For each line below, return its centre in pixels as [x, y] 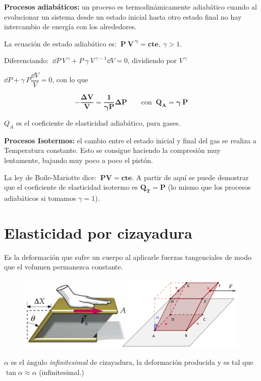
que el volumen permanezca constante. [64, 267]
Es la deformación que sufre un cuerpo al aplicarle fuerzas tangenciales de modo [128, 257]
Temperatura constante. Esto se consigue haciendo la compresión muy [112, 150]
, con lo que [70, 79]
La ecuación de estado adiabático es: [60, 43]
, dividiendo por [152, 60]
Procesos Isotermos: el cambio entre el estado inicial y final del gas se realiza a [130, 140]
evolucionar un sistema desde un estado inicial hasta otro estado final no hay [123, 16]
